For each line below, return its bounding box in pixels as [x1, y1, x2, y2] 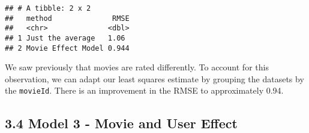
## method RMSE [5, 14, 130, 23]
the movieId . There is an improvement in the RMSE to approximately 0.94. [5, 84, 284, 97]
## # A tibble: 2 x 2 [5, 4, 91, 13]
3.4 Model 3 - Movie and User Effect [5, 113, 238, 132]
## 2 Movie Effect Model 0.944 [5, 44, 130, 52]
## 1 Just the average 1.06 [5, 33, 125, 42]
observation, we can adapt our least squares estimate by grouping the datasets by [5, 72, 304, 85]
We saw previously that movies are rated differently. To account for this [5, 61, 269, 73]
